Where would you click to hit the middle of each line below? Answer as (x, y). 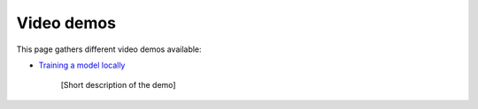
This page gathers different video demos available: (109, 49)
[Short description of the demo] (118, 85)
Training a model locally (82, 65)
